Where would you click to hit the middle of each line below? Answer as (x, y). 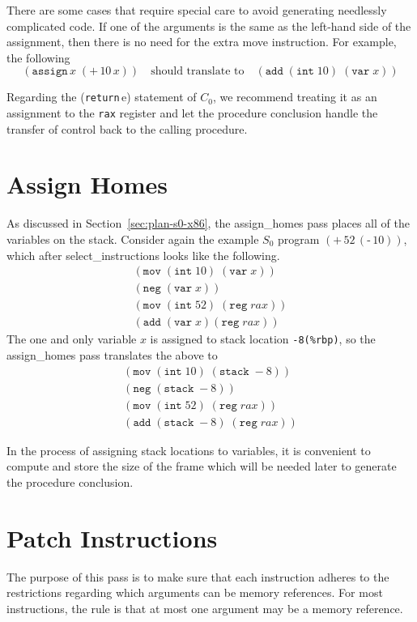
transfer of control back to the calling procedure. (127, 128)
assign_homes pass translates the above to (112, 354)
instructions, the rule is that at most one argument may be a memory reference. (205, 608)
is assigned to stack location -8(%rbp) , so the (263, 339)
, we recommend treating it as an (295, 97)
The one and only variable (72, 339)
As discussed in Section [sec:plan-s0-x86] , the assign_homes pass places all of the (208, 223)
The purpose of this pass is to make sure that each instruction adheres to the (198, 576)
